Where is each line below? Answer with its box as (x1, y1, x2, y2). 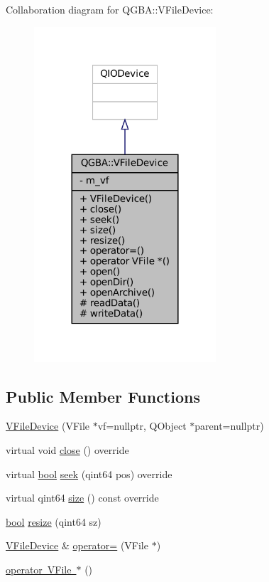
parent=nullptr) (194, 418, 264, 433)
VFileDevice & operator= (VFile (6, 538, 148, 553)
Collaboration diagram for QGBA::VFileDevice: (6, 2, 214, 16)
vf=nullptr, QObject (97, 418, 187, 433)
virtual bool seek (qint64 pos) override (6, 466, 172, 481)
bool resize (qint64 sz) (6, 514, 101, 529)
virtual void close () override (6, 443, 129, 457)
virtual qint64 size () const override (6, 490, 159, 505)
